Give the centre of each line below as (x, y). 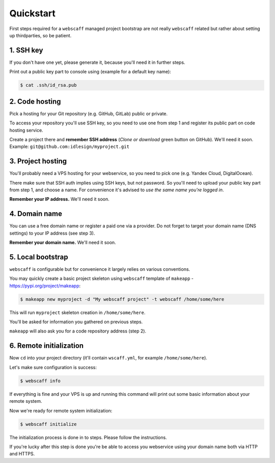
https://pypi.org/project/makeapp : (45, 286)
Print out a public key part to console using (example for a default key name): (90, 72)
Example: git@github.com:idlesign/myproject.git (70, 147)
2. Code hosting (35, 101)
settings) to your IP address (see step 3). (52, 233)
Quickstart (33, 13)
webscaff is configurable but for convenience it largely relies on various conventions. (100, 269)
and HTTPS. (22, 454)
